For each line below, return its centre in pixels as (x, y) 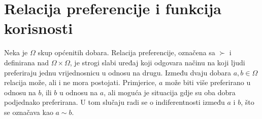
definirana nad (26, 62)
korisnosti (39, 28)
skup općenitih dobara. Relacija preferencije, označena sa (126, 52)
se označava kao (29, 112)
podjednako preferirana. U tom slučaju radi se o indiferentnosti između (114, 102)
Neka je (16, 52)
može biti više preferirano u (208, 82)
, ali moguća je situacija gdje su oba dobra (170, 92)
